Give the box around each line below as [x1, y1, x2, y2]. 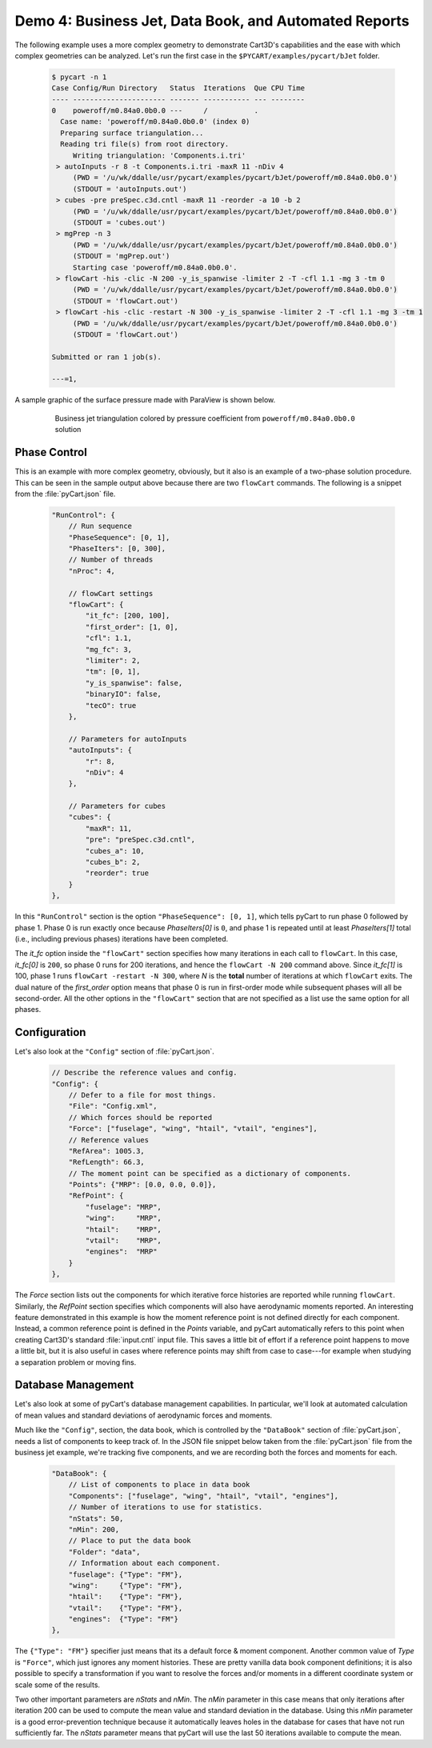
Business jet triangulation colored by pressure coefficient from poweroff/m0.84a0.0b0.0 [54, 413, 355, 423]
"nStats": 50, [68, 1514, 124, 1523]
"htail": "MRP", [85, 1225, 162, 1234]
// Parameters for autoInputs [68, 734, 187, 743]
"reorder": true [85, 869, 150, 878]
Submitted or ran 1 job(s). [51, 352, 162, 362]
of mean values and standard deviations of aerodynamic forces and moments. [14, 1410, 273, 1420]
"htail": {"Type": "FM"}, [68, 1592, 183, 1602]
